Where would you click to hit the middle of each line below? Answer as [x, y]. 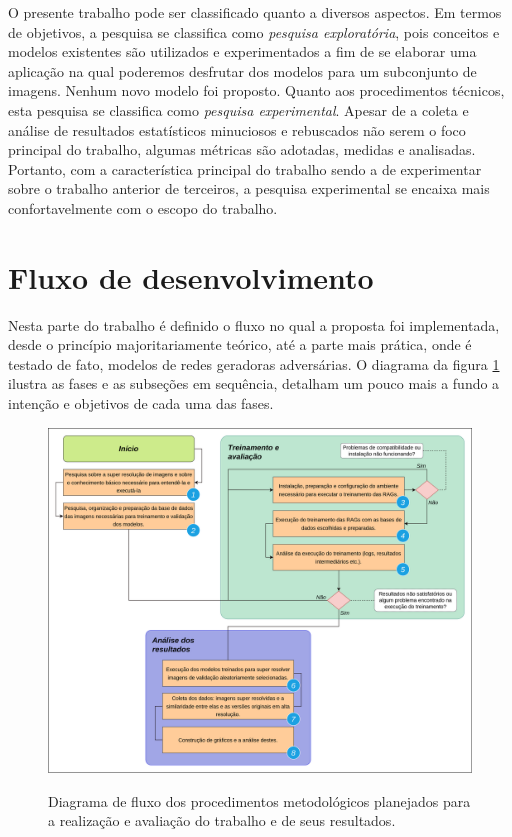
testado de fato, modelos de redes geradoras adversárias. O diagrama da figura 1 [254, 363]
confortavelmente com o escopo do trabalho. [143, 207]
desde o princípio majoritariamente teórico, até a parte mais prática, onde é [240, 344]
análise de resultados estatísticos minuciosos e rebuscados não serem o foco [237, 129]
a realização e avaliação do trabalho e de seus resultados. [222, 820]
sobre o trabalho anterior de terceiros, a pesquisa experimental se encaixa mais [249, 188]
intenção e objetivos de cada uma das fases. [141, 403]
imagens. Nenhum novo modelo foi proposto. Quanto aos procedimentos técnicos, [256, 90]
